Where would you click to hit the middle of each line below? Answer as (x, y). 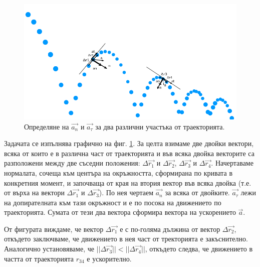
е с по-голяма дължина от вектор (170, 229)
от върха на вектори (34, 192)
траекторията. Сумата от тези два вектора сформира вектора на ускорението (120, 212)
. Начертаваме (232, 163)
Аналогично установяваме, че (49, 249)
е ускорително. (109, 258)
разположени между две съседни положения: (72, 163)
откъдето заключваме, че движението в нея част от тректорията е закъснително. (126, 239)
